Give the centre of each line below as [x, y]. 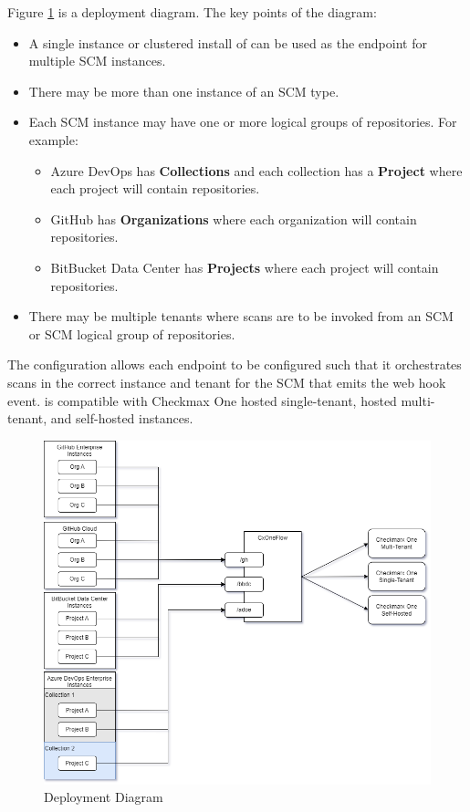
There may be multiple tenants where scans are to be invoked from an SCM [241, 316]
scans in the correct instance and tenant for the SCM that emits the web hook [227, 382]
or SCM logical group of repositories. [132, 333]
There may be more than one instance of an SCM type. [184, 91]
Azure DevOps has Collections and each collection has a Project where [256, 170]
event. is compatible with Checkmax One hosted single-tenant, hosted [202, 400]
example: [53, 139]
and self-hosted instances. [122, 418]
